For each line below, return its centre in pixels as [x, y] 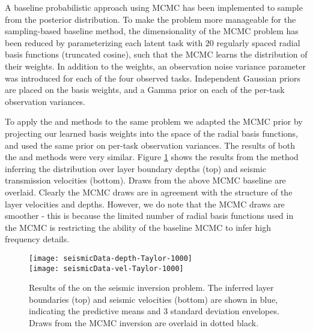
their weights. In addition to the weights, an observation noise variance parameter [155, 66]
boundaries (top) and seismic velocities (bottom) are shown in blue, [153, 299]
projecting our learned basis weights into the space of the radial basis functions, [151, 133]
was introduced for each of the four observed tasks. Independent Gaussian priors [153, 78]
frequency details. [37, 239]
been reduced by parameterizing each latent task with [104, 42]
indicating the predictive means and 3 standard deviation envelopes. [154, 311]
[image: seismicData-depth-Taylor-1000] [111, 258]
